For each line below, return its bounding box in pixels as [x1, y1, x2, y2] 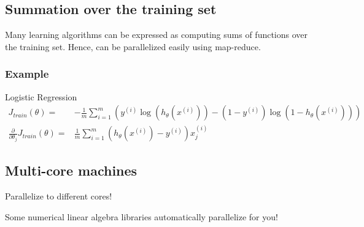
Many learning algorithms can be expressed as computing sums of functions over [5, 28, 308, 41]
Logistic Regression [5, 90, 77, 103]
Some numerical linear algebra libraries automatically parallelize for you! [5, 210, 278, 223]
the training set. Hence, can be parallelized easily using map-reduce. [5, 40, 261, 53]
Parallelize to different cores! [5, 190, 112, 203]
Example [5, 66, 49, 81]
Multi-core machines [5, 161, 137, 180]
